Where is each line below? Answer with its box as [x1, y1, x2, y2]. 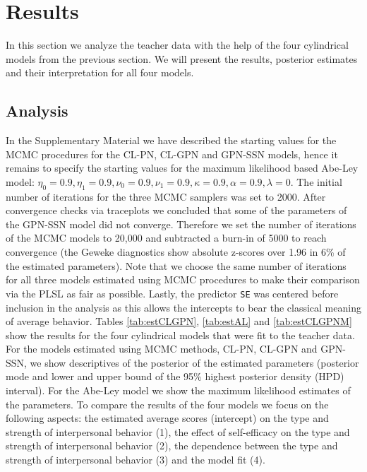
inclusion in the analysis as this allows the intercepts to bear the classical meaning [6, 300, 361, 314]
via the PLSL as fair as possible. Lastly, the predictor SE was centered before [6, 285, 339, 300]
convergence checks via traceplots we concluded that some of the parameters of [6, 203, 347, 218]
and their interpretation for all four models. [6, 65, 194, 80]
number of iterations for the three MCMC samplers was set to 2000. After [6, 189, 326, 203]
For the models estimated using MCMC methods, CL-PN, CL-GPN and [6, 341, 318, 356]
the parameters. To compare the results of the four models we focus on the [6, 396, 329, 411]
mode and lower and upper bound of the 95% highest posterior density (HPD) [6, 369, 344, 384]
